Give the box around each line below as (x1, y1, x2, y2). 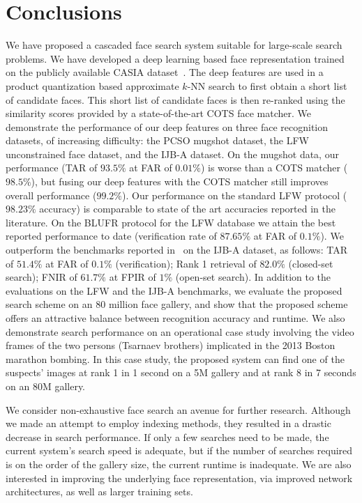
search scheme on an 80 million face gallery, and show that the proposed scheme (6, 297, 348, 311)
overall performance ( (6, 187, 97, 202)
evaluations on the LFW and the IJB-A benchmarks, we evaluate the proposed (6, 283, 342, 297)
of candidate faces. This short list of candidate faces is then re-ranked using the (6, 92, 345, 107)
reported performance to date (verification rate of (6, 229, 217, 243)
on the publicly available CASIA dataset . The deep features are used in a (6, 65, 324, 79)
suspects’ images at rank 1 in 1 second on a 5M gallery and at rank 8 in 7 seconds (6, 365, 356, 380)
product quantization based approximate (6, 78, 179, 93)
